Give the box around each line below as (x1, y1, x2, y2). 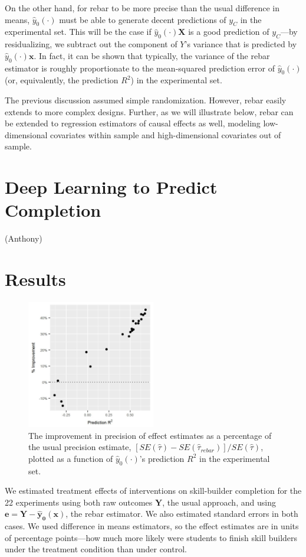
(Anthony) (5, 232, 42, 245)
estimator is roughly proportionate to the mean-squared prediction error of (5, 61, 275, 74)
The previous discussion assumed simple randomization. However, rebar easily (5, 93, 287, 106)
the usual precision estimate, (28, 441, 131, 453)
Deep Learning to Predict (5, 175, 218, 199)
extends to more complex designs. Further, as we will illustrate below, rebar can (5, 105, 294, 118)
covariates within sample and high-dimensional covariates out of (50, 128, 281, 141)
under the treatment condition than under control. (5, 543, 187, 555)
